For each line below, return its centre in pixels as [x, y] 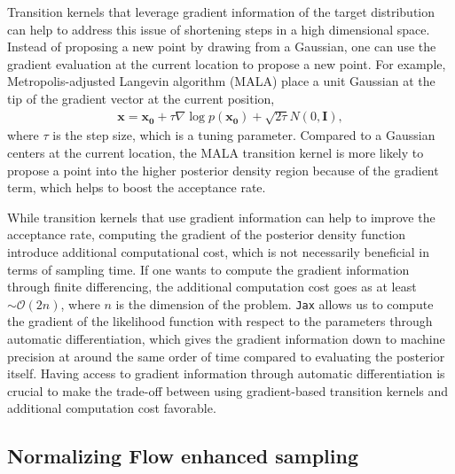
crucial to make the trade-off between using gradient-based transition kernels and [228, 390]
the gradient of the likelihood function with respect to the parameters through [220, 321]
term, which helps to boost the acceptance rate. [137, 187]
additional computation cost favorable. [112, 408]
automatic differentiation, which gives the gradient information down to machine [226, 338]
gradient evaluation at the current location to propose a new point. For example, [227, 63]
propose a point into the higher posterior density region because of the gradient [223, 170]
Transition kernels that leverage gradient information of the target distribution [221, 12]
